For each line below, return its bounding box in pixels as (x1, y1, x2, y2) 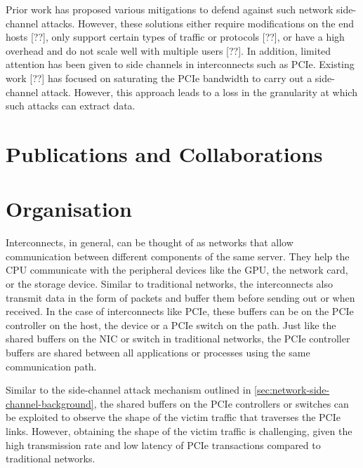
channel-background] (6, 396, 94, 410)
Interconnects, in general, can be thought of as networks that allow (6, 235, 293, 250)
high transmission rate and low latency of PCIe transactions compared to (6, 437, 321, 452)
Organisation (6, 194, 132, 223)
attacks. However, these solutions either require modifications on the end (41, 15, 354, 30)
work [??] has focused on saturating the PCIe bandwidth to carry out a (6, 70, 312, 85)
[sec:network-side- (254, 382, 330, 397)
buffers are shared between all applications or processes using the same (6, 345, 310, 359)
